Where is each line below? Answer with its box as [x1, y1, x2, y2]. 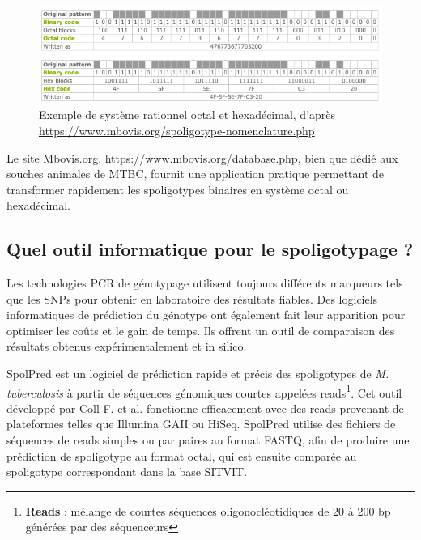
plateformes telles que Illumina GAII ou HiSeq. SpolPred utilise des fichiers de [6, 415, 396, 432]
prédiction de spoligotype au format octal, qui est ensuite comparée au [6, 447, 357, 464]
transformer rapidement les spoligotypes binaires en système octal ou [6, 181, 349, 198]
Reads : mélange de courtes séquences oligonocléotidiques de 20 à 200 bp [25, 502, 391, 519]
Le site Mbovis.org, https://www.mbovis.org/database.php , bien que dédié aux [6, 149, 398, 166]
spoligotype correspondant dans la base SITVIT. [6, 463, 248, 480]
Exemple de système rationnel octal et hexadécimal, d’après [39, 106, 336, 123]
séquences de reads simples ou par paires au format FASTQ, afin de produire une [6, 432, 410, 449]
